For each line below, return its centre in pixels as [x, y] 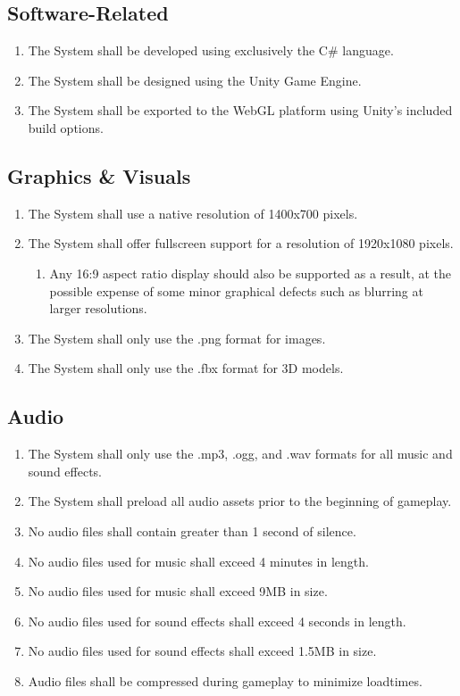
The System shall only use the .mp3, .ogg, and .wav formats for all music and [240, 454]
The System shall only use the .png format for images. [177, 338]
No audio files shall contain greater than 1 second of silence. [192, 530]
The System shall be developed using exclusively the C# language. [211, 50]
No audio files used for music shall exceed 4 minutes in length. [198, 561]
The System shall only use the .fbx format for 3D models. [186, 368]
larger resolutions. [98, 308]
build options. [66, 127]
